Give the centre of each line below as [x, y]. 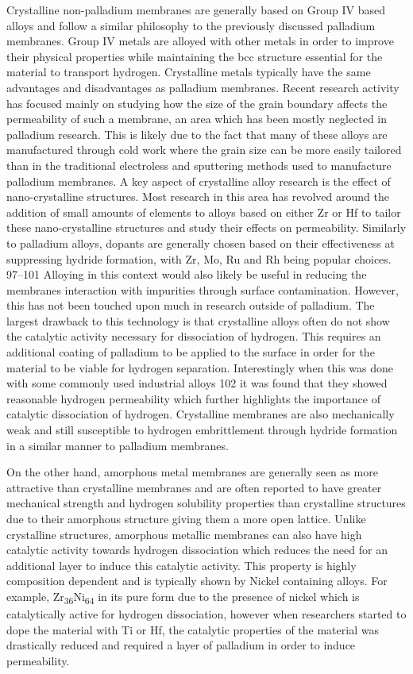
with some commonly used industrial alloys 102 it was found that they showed [197, 383]
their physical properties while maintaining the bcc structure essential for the [195, 56]
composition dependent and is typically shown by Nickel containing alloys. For [197, 581]
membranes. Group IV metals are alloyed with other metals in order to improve [200, 41]
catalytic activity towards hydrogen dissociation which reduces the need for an [197, 550]
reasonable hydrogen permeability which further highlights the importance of [194, 398]
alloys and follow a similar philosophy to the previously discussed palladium [191, 25]
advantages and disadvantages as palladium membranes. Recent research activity [203, 87]
